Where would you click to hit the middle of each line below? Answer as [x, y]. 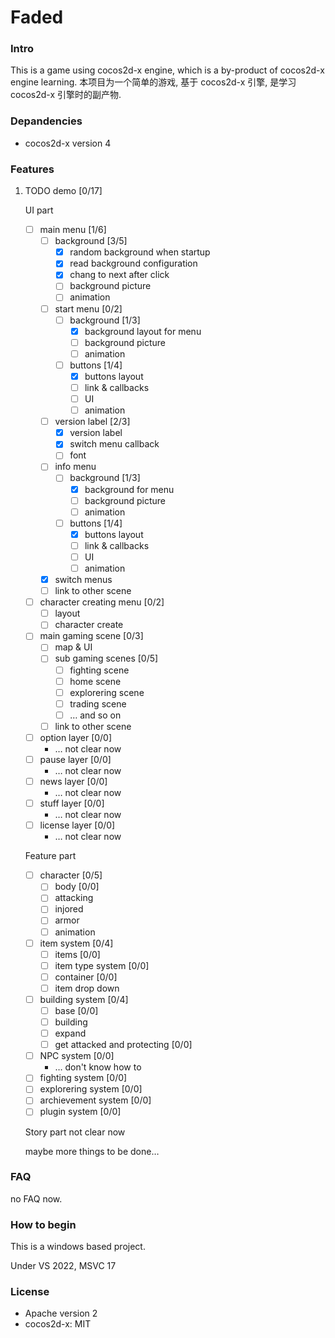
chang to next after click [119, 275]
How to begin [43, 1224]
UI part [39, 210]
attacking [74, 898]
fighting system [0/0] [83, 1078]
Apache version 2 [61, 1313]
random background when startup [140, 252]
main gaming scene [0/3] [91, 636]
